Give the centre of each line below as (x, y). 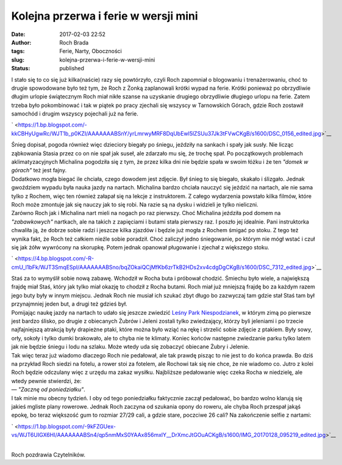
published (72, 68)
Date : (18, 34)
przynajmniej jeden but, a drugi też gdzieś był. (69, 304)
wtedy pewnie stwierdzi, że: (46, 381)
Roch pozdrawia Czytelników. (48, 455)
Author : (21, 42)
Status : (21, 68)
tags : (18, 51)
